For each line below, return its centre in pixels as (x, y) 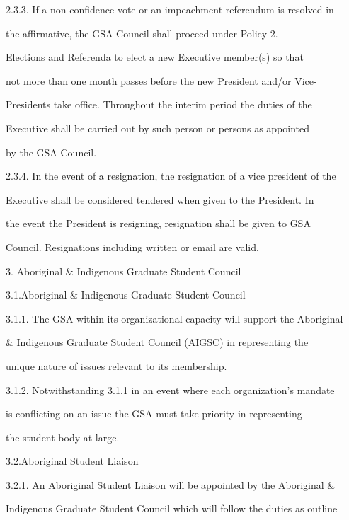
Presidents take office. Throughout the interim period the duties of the (159, 104)
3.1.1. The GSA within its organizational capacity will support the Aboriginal (174, 318)
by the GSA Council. (51, 152)
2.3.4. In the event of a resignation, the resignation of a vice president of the (171, 176)
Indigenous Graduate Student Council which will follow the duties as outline (172, 508)
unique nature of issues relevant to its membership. (116, 365)
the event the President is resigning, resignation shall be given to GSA (158, 223)
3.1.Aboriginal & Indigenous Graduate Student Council (126, 295)
